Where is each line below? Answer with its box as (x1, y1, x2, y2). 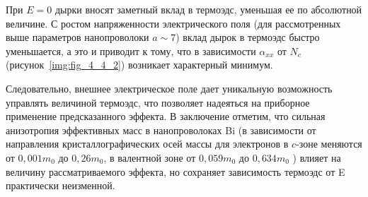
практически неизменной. (6, 178, 115, 193)
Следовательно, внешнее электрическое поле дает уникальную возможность (6, 80, 333, 95)
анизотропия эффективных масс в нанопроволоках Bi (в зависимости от (6, 122, 316, 137)
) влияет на (292, 150, 341, 165)
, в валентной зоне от (103, 150, 196, 165)
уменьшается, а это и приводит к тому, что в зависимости (6, 43, 256, 58)
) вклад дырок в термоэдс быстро (176, 30, 320, 44)
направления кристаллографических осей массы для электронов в (6, 136, 289, 151)
